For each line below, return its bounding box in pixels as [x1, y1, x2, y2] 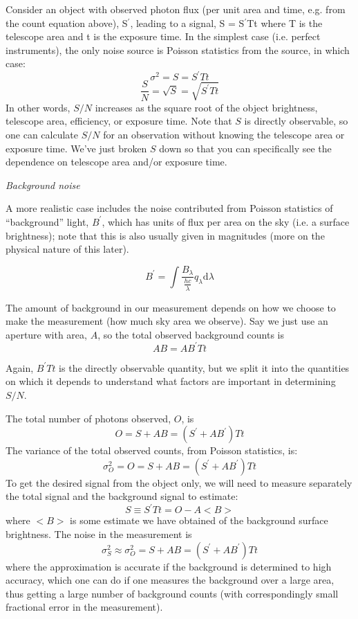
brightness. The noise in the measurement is [6, 527, 192, 541]
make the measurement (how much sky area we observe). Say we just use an [6, 314, 328, 328]
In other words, [6, 100, 70, 114]
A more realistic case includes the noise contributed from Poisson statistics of [6, 201, 333, 215]
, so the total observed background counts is [97, 327, 285, 341]
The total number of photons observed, [6, 411, 171, 425]
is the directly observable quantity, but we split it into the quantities [59, 360, 350, 375]
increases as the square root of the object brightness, [95, 100, 318, 114]
